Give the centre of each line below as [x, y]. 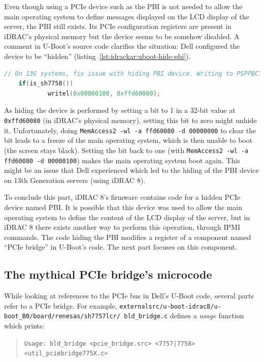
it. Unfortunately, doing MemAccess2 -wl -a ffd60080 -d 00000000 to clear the [130, 130]
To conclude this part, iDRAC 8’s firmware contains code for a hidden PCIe [122, 197]
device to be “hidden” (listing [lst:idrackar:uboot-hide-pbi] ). [97, 56]
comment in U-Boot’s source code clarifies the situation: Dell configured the [122, 46]
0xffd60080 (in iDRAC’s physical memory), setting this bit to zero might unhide [130, 120]
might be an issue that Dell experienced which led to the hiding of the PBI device [131, 170]
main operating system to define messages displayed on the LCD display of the [127, 16]
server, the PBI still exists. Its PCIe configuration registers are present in [118, 26]
